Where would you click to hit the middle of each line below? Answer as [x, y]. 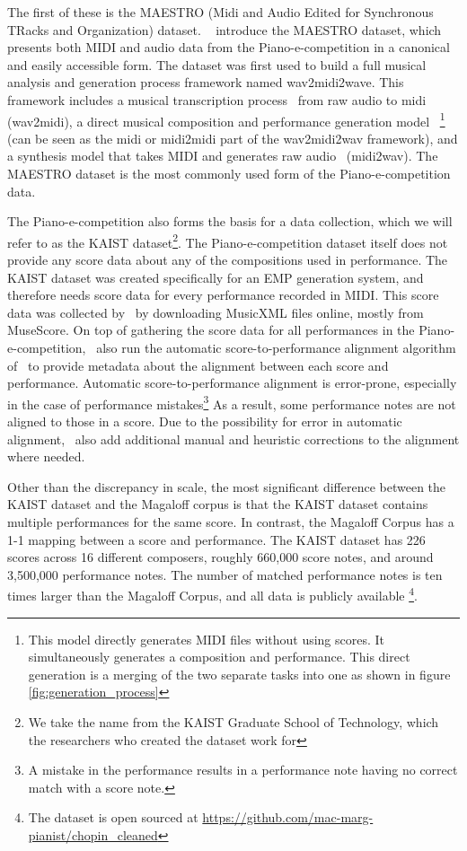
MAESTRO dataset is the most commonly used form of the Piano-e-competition [229, 173]
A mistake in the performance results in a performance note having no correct [243, 770]
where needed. [46, 456]
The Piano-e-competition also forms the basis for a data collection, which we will [230, 221]
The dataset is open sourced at [113, 817]
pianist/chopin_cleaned [93, 834]
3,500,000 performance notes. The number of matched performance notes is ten [225, 574]
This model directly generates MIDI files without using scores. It [207, 639]
